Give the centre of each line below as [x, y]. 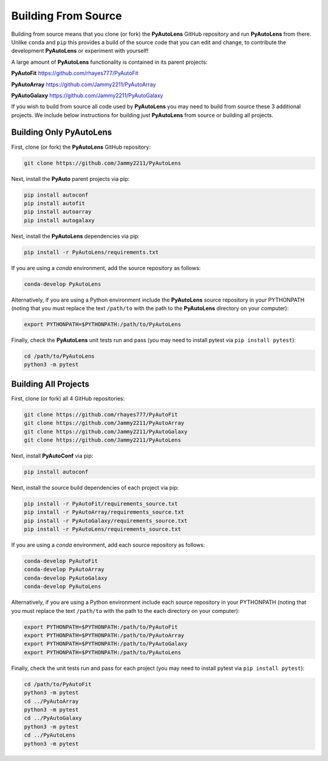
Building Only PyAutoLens [62, 133]
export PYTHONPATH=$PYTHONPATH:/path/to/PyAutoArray [104, 635]
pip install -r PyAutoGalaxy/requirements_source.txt [106, 521]
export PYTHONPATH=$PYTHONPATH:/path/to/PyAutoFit [101, 627]
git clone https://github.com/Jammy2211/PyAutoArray [104, 423]
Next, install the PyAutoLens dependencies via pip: [75, 236]
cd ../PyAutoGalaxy [53, 718]
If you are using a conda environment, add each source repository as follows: [108, 545]
